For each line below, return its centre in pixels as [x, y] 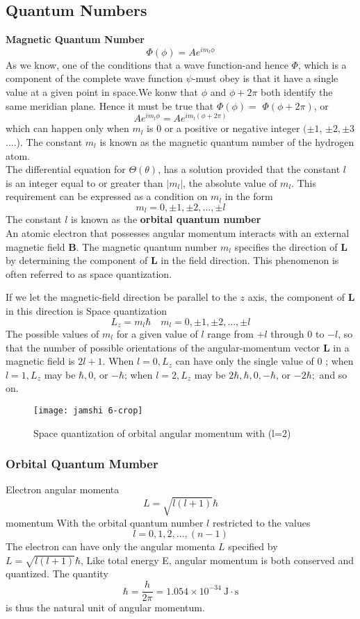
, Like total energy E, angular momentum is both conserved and [218, 560]
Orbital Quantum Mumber [82, 464]
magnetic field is [40, 361]
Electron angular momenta [63, 489]
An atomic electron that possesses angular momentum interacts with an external [178, 232]
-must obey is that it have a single [265, 78]
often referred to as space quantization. [89, 273]
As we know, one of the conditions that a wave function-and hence [147, 64]
